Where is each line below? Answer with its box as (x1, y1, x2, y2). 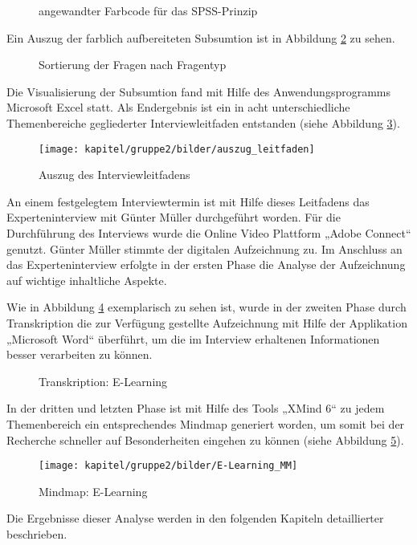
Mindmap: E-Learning (39, 482, 148, 499)
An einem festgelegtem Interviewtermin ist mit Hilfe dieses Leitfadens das (6, 193, 370, 209)
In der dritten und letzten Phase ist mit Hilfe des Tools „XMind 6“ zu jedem (6, 400, 385, 417)
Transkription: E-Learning (39, 372, 168, 389)
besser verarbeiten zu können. (6, 346, 153, 363)
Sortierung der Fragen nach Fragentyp (39, 56, 227, 73)
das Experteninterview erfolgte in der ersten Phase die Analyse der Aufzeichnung (6, 256, 406, 273)
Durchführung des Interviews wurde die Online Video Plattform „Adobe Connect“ (6, 225, 411, 241)
